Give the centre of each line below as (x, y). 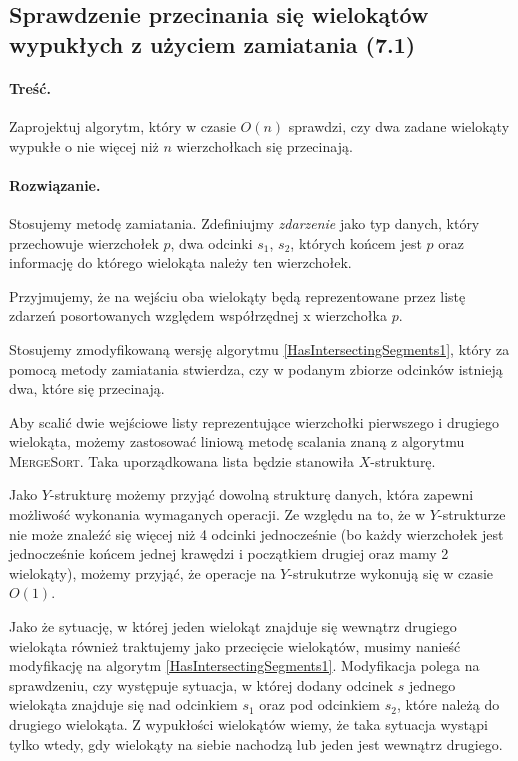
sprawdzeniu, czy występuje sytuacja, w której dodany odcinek (201, 684)
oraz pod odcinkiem (319, 704)
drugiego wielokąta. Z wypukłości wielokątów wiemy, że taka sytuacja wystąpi (249, 724)
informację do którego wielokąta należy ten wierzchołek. (180, 262)
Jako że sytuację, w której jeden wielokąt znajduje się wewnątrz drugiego (233, 626)
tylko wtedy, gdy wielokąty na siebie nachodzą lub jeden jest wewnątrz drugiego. (256, 743)
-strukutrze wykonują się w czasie (391, 572)
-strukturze (471, 514)
